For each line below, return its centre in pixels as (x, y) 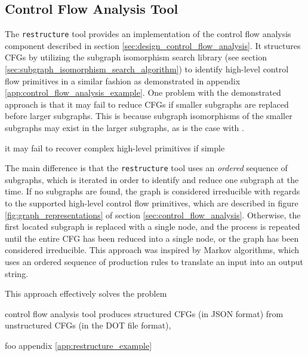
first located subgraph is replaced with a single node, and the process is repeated (153, 226)
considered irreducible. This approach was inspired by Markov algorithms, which (152, 250)
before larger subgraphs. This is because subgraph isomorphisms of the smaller (149, 116)
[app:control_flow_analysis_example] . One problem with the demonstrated (143, 92)
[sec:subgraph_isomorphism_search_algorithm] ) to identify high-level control (147, 69)
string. (17, 273)
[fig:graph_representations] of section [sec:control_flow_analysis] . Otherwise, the (153, 214)
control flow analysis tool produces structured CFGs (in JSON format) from (144, 313)
